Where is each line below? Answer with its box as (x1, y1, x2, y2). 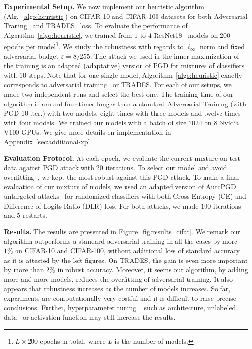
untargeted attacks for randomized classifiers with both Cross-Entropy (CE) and (4, 191, 246, 201)
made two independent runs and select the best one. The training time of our (4, 89, 234, 99)
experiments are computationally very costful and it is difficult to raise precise (4, 293, 236, 303)
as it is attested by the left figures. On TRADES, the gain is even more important (4, 255, 248, 265)
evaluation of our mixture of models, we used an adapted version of (4, 181, 204, 192)
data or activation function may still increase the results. (4, 312, 176, 322)
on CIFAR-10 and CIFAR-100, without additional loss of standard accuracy (15, 245, 240, 255)
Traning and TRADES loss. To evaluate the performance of (4, 20, 188, 31)
